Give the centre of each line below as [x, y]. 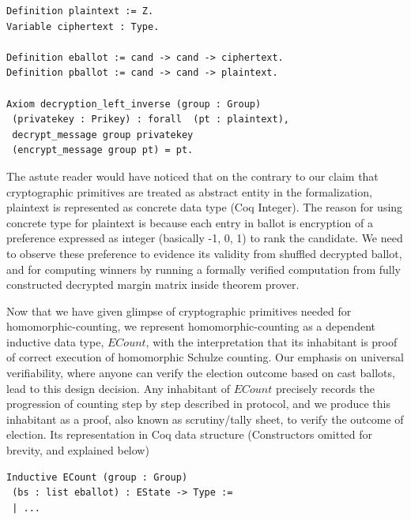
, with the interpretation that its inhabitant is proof [271, 341]
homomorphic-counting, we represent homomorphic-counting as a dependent [191, 326]
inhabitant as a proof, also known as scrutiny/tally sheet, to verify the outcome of [205, 419]
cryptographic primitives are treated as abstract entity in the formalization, [189, 191]
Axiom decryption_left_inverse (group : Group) [134, 104]
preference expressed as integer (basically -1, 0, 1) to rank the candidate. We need [205, 238]
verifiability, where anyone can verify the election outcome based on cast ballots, [201, 373]
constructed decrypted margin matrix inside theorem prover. [153, 284]
